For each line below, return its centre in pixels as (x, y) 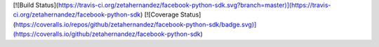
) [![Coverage (160, 15)
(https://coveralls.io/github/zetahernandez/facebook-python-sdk (107, 34)
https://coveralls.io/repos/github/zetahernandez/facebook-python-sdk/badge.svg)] (136, 24)
